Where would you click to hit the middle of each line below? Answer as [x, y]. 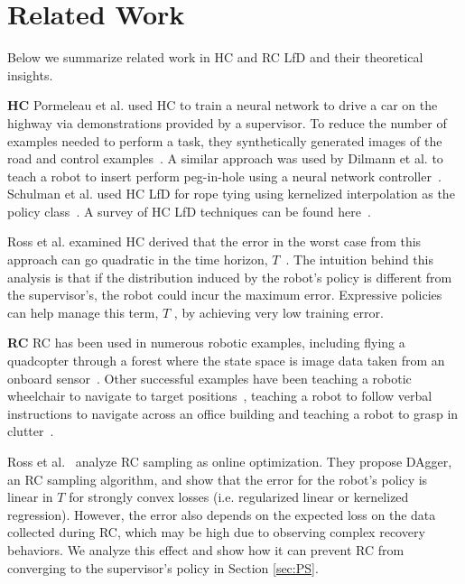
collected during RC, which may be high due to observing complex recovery [216, 532]
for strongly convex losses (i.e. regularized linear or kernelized [239, 497]
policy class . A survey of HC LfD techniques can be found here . [189, 211]
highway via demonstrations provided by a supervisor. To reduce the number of [227, 122]
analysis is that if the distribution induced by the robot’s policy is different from [230, 277]
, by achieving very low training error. [279, 312]
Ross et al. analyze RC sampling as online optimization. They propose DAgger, [230, 461]
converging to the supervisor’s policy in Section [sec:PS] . [163, 567]
